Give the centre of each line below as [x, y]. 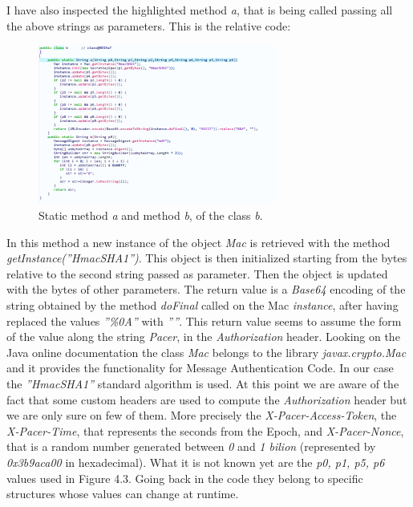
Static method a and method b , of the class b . [151, 215]
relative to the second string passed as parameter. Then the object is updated [197, 273]
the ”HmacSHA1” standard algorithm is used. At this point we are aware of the [203, 384]
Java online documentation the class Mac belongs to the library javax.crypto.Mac [206, 352]
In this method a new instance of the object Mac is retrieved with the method [198, 242]
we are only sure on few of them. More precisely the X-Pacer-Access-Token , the [202, 415]
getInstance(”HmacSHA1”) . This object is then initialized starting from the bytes [207, 258]
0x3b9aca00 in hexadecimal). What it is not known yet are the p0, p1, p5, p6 [196, 462]
